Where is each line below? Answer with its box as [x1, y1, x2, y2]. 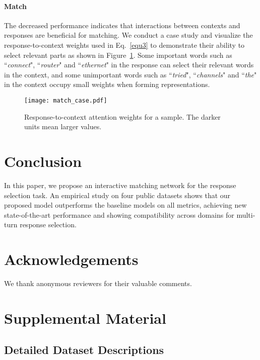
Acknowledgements [4, 249, 139, 269]
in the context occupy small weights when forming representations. [4, 79, 210, 89]
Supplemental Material [4, 307, 166, 328]
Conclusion [4, 150, 82, 171]
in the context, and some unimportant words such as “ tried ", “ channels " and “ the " [4, 69, 257, 79]
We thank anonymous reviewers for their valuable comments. [4, 278, 192, 289]
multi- [236, 209, 255, 220]
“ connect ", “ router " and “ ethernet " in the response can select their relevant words [4, 59, 254, 70]
